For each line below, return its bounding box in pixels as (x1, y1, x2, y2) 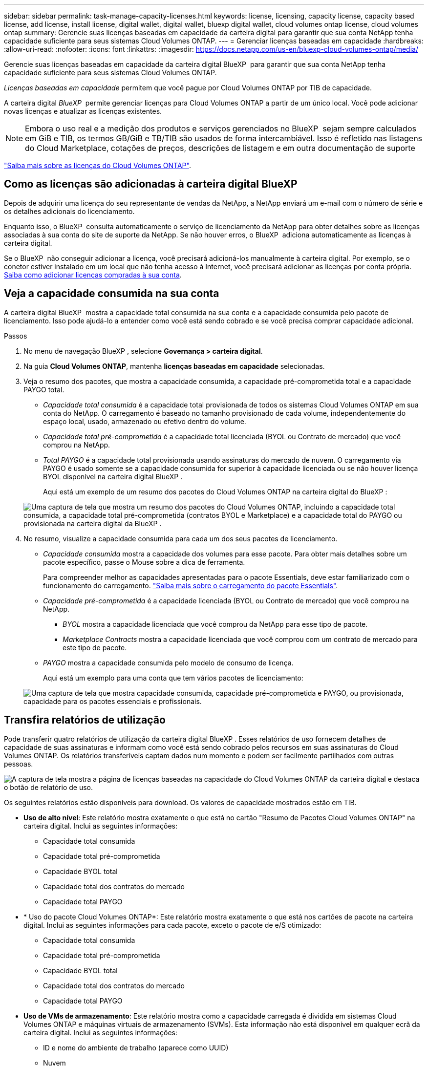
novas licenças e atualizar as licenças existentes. (4, 107, 162, 115)
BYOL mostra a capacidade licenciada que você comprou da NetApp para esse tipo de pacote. (63, 619, 368, 628)
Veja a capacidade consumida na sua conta (4, 287, 219, 300)
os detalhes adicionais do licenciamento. (4, 207, 135, 215)
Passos (4, 331, 27, 340)
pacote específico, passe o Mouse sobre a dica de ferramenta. (43, 557, 245, 566)
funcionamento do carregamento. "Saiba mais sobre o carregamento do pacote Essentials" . (43, 581, 338, 590)
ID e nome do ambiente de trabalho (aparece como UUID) (43, 1043, 229, 1052)
